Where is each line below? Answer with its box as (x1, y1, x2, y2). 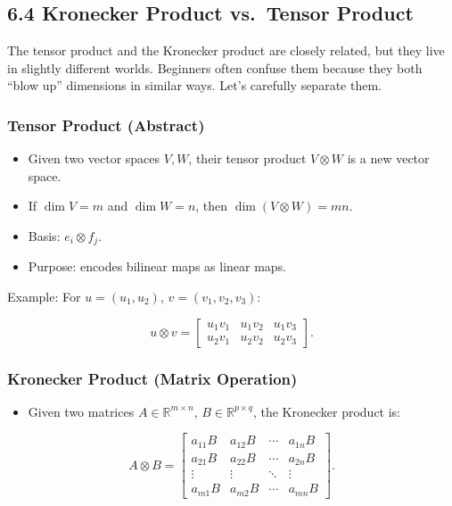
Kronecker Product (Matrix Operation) (7, 367, 298, 389)
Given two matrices (28, 402, 135, 420)
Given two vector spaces (28, 149, 160, 168)
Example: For (7, 287, 81, 306)
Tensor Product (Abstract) (7, 113, 205, 136)
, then (195, 196, 228, 215)
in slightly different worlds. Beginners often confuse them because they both (7, 58, 423, 77)
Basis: (28, 226, 61, 245)
